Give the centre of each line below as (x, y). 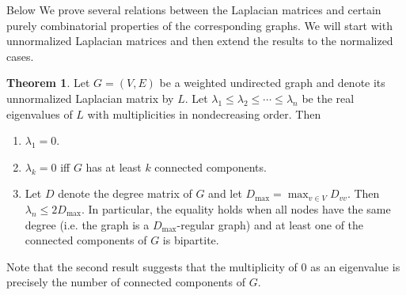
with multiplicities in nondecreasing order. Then (204, 113)
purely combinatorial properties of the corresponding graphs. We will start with (199, 25)
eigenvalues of (40, 113)
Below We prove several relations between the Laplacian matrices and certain (194, 9)
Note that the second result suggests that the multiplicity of (152, 266)
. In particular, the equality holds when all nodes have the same (236, 208)
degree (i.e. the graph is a (87, 224)
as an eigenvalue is (355, 266)
